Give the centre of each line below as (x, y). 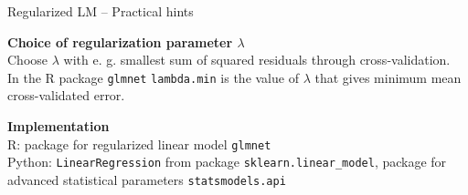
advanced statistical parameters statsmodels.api (147, 179)
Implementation (58, 126)
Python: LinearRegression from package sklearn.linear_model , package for (227, 162)
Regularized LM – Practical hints (101, 11)
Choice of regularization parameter (120, 41)
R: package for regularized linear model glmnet (139, 144)
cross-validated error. (66, 95)
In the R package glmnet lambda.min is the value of (153, 77)
